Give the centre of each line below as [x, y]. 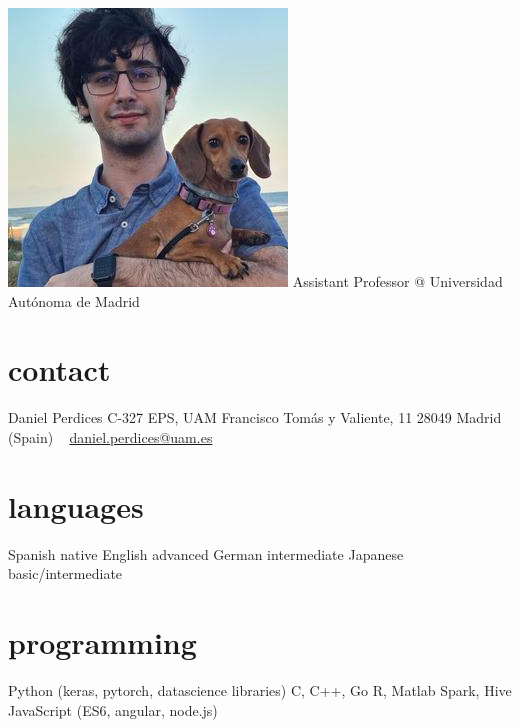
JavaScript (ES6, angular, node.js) [113, 709]
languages [76, 505]
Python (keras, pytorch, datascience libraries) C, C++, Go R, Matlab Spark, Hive [260, 689]
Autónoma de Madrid [74, 300]
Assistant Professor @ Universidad [397, 281]
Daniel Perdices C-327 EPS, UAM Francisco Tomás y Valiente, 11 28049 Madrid [255, 417]
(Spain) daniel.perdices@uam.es [110, 436]
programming [102, 642]
